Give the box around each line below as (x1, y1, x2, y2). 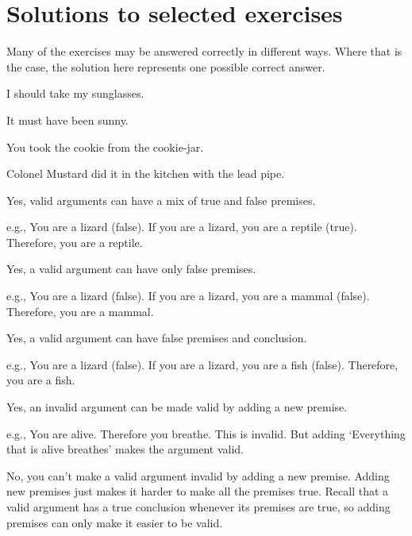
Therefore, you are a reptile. (6, 233, 143, 250)
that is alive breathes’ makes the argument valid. (6, 441, 244, 457)
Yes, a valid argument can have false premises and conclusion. (6, 330, 307, 346)
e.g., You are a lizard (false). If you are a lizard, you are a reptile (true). (6, 218, 357, 235)
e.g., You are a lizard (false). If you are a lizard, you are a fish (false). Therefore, (6, 356, 399, 372)
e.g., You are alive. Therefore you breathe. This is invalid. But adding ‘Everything (6, 425, 406, 442)
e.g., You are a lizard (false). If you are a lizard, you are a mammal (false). (6, 287, 370, 304)
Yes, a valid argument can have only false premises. (6, 260, 256, 277)
